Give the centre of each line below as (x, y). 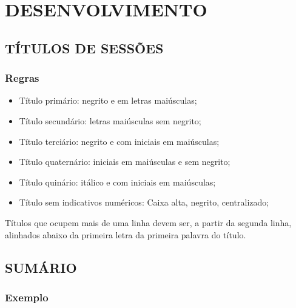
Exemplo (27, 297)
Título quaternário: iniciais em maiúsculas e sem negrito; (125, 162)
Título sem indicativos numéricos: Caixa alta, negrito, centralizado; (144, 202)
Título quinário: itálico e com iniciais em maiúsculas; (117, 182)
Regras (22, 78)
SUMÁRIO (41, 267)
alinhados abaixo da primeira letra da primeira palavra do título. (126, 234)
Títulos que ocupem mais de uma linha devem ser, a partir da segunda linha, (148, 222)
